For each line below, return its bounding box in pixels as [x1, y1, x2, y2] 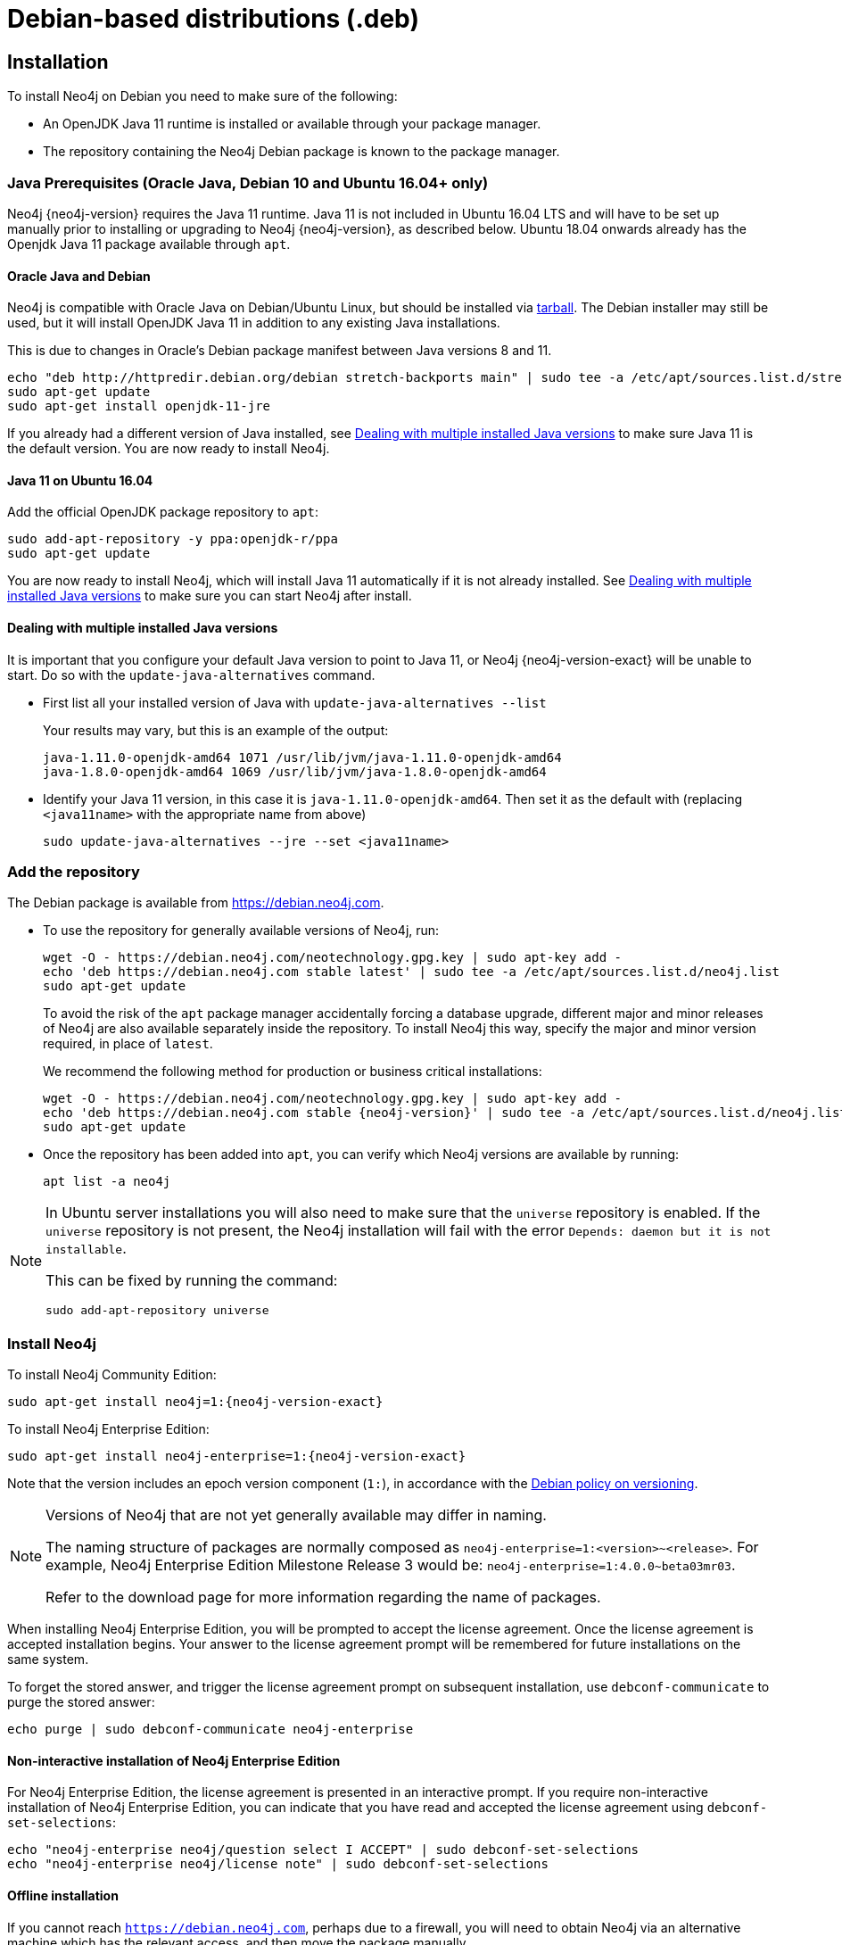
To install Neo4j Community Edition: [7, 1367, 217, 1383]
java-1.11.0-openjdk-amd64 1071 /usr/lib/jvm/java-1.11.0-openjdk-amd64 [43, 749, 562, 765]
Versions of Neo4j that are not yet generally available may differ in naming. [45, 1506, 547, 1525]
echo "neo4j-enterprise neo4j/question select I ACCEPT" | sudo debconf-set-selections [7, 1842, 640, 1858]
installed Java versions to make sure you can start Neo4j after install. [7, 588, 412, 604]
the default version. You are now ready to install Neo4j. [7, 441, 330, 457]
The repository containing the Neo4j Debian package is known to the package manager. [43, 144, 560, 160]
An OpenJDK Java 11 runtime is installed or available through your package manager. [43, 116, 541, 132]
